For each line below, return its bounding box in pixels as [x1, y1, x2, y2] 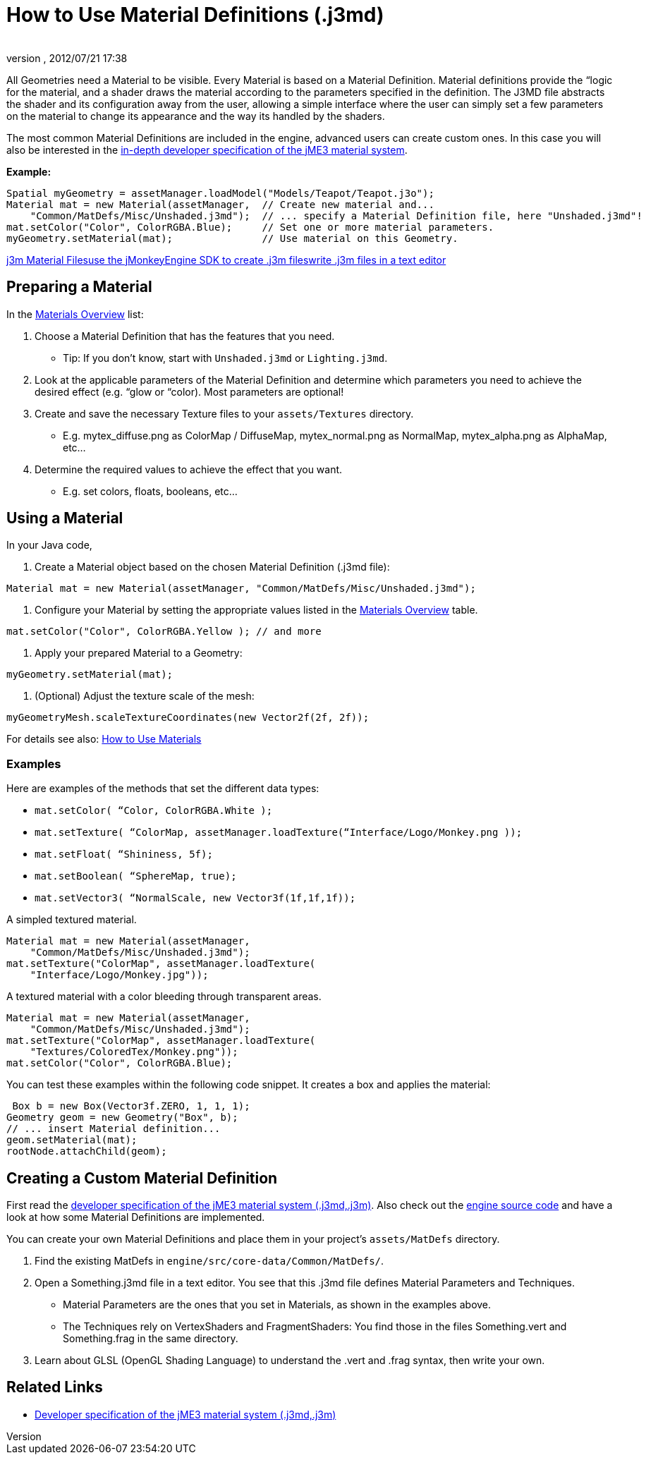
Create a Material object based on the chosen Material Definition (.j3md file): [35, 561, 390, 573]
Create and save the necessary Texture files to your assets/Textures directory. [35, 407, 414, 420]
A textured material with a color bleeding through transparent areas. [6, 990, 322, 1003]
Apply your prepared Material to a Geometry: [35, 647, 243, 659]
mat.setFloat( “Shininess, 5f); [35, 848, 213, 860]
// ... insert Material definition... [6, 1123, 221, 1135]
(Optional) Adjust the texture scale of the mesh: [35, 690, 255, 702]
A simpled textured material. [6, 913, 137, 926]
